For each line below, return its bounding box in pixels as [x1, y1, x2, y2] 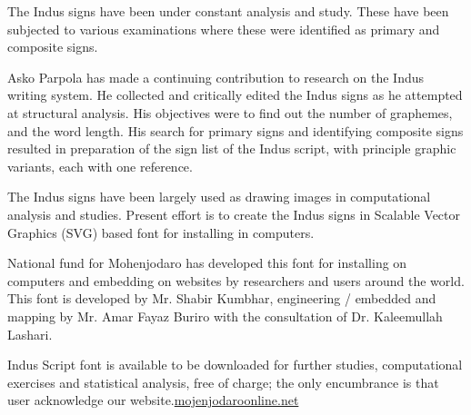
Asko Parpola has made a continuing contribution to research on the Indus [7, 67, 425, 86]
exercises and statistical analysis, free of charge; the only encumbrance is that [7, 372, 439, 391]
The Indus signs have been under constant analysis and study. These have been [7, 2, 449, 20]
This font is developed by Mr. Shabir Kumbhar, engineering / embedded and [7, 289, 436, 308]
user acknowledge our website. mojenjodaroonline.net [7, 390, 299, 410]
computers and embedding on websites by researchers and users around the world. [7, 271, 465, 290]
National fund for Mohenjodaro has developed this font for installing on [7, 253, 407, 272]
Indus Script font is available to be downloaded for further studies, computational [7, 355, 463, 374]
